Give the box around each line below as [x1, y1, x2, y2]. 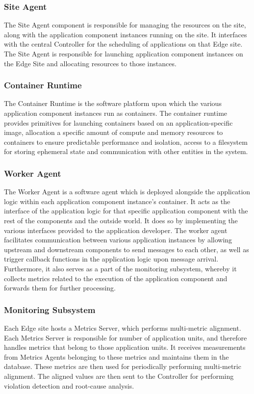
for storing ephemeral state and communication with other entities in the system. [4, 146, 248, 157]
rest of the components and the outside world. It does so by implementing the [4, 215, 238, 225]
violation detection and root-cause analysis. [4, 380, 134, 391]
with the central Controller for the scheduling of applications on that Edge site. [4, 39, 243, 49]
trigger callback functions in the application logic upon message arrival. [4, 254, 219, 264]
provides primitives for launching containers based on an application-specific [4, 117, 233, 128]
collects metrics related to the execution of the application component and [4, 273, 228, 283]
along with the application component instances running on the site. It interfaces [4, 29, 247, 39]
